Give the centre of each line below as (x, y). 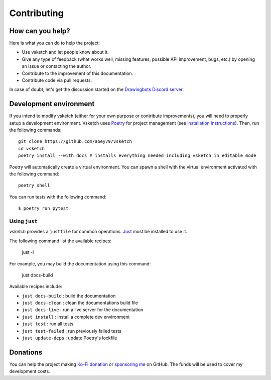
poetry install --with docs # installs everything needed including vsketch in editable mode (137, 156)
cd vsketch (32, 149)
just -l (28, 252)
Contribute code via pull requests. (57, 80)
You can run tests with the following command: (58, 197)
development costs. (30, 371)
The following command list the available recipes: (60, 241)
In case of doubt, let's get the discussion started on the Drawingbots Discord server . (97, 89)
